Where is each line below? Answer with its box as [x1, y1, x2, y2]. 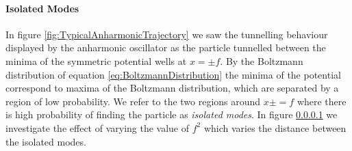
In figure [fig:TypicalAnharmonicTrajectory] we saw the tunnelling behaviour [5, 27, 328, 41]
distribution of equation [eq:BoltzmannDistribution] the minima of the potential [5, 67, 341, 81]
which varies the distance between [203, 120, 347, 135]
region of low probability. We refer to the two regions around [5, 94, 261, 108]
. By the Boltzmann [220, 53, 303, 68]
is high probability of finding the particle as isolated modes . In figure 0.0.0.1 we [5, 107, 338, 122]
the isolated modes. [5, 134, 86, 148]
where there [297, 94, 347, 108]
